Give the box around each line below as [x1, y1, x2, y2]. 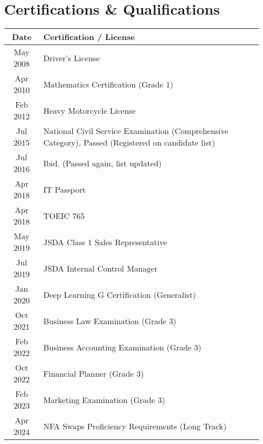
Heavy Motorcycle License [43, 104, 136, 116]
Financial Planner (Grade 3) [43, 367, 144, 379]
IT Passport [43, 183, 86, 195]
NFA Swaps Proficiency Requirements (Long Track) [43, 420, 227, 432]
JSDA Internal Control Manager [43, 262, 158, 274]
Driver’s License [43, 52, 100, 64]
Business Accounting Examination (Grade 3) [43, 341, 202, 353]
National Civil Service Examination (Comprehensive [43, 125, 229, 137]
